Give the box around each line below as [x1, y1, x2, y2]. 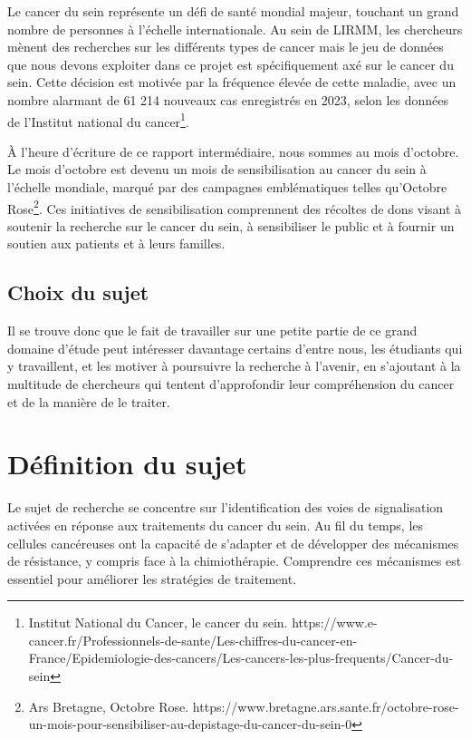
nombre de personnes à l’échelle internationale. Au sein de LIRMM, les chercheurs [7, 19, 463, 38]
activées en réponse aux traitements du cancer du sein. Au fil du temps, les [7, 515, 424, 534]
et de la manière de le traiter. [7, 392, 170, 411]
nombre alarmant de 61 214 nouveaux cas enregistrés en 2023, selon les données [7, 90, 449, 109]
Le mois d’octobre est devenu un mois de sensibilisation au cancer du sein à [7, 160, 427, 179]
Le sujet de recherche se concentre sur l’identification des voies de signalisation [7, 498, 444, 517]
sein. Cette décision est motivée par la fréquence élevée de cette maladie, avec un [7, 73, 457, 92]
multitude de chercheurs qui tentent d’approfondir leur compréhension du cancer [7, 374, 455, 394]
